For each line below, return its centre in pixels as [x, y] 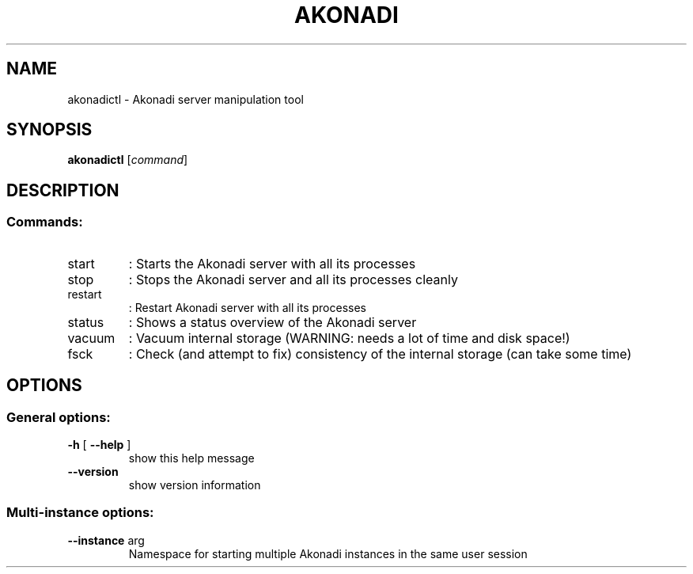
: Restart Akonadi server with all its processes [247, 307]
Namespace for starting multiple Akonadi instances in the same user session [328, 553]
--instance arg [106, 540]
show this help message [191, 458]
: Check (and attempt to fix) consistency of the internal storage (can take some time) [380, 354]
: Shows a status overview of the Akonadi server [273, 322]
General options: [59, 417]
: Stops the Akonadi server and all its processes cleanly [293, 279]
